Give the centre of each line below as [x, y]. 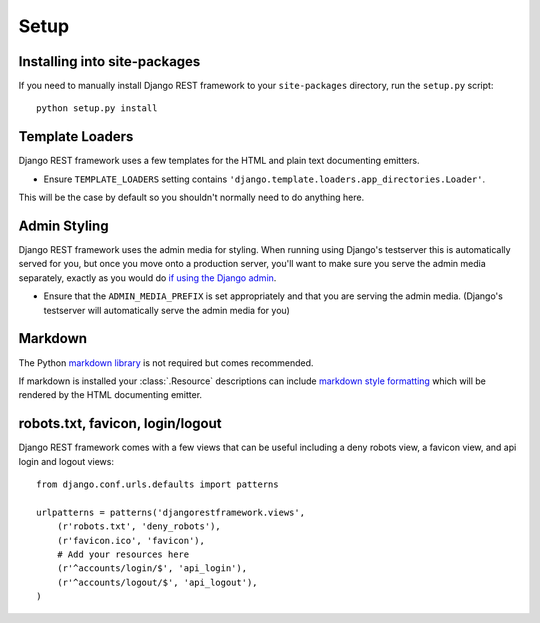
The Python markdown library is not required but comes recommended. [166, 362]
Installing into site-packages [109, 61]
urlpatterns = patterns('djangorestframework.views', [170, 512]
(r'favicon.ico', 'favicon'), [130, 540]
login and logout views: [66, 461]
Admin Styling [63, 225]
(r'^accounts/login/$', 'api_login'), [152, 568]
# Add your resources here [123, 554]
